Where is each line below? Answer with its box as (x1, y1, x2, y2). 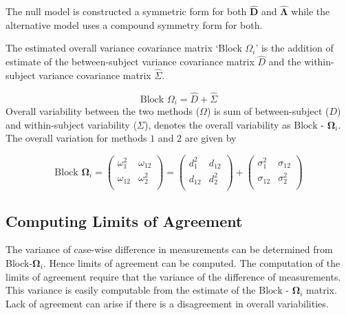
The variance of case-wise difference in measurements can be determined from (6, 242, 333, 257)
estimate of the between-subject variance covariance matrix (6, 54, 255, 69)
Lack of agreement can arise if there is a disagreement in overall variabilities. (6, 296, 329, 310)
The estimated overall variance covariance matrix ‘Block (6, 41, 242, 55)
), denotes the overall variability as (144, 117, 291, 131)
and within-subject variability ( (6, 117, 138, 131)
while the (291, 4, 330, 19)
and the (268, 54, 301, 69)
